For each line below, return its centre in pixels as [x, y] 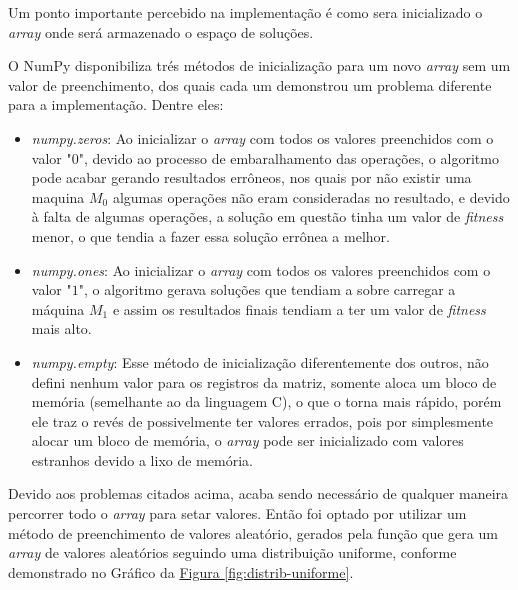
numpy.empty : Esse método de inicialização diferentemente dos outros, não [260, 361]
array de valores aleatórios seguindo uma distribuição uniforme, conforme [232, 552]
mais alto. [61, 328]
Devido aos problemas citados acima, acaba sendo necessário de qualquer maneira [258, 493]
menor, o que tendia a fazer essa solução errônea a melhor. [210, 235]
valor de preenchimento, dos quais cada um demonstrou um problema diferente [250, 84]
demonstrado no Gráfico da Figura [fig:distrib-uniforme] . [181, 571]
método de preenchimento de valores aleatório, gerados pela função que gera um [253, 532]
